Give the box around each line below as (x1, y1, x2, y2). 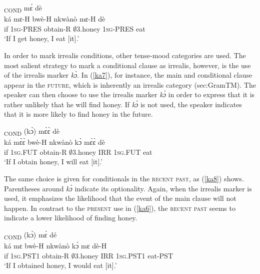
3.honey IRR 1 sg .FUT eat (72, 146, 152, 157)
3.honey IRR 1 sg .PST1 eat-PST (74, 250, 173, 260)
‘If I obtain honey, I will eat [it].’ (4, 156, 103, 167)
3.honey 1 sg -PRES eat (76, 23, 145, 34)
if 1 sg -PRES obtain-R (4, 23, 71, 34)
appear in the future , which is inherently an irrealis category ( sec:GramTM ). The (4, 79, 256, 90)
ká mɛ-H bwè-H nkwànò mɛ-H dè (4, 14, 105, 24)
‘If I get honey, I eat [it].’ (4, 33, 79, 44)
